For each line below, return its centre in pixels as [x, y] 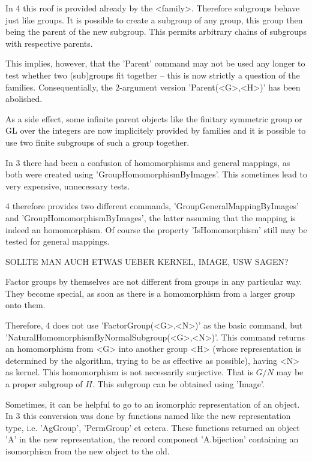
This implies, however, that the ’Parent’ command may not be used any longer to [155, 63]
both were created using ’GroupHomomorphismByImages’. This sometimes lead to [156, 174]
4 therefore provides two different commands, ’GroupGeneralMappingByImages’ [152, 206]
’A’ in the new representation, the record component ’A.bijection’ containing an [152, 439]
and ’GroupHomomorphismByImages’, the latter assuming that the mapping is [151, 217]
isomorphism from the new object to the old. [88, 451]
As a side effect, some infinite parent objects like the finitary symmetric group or [154, 118]
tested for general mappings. [58, 241]
